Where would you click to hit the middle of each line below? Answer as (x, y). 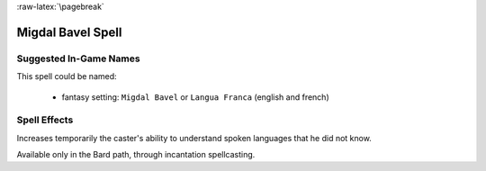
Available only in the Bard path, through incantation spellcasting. (136, 155)
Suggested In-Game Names (78, 58)
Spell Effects (45, 120)
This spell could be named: (67, 76)
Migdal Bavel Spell (69, 32)
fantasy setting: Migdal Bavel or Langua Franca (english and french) (195, 97)
